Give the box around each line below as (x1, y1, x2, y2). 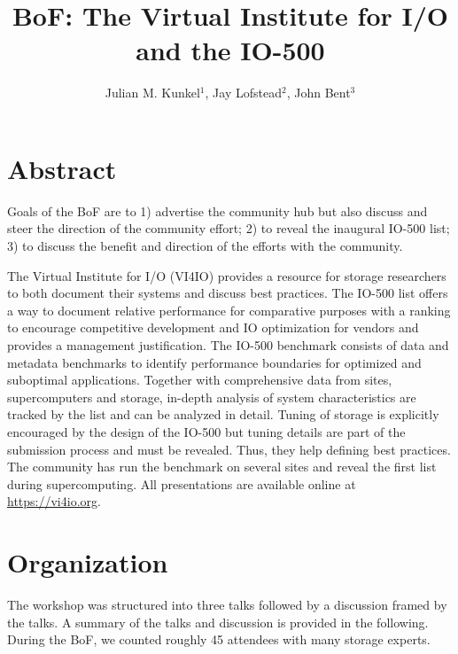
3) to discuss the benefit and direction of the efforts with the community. (7, 237, 403, 255)
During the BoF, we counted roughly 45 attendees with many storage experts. (7, 630, 431, 649)
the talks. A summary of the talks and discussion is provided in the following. (7, 612, 429, 631)
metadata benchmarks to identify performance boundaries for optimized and (7, 353, 422, 371)
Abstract (7, 150, 117, 186)
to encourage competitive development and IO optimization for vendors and (7, 318, 419, 337)
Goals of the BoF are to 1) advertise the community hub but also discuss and (7, 201, 428, 220)
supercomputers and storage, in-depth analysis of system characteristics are (7, 387, 416, 406)
